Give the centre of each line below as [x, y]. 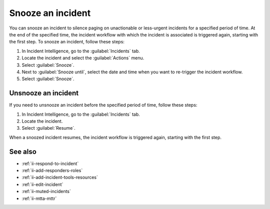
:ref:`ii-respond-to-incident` [50, 163]
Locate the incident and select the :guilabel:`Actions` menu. [83, 58]
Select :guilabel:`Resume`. [49, 128]
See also [23, 151]
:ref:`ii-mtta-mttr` [39, 198]
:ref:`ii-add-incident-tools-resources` [60, 178]
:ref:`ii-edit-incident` [42, 184]
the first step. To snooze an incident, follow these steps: [67, 42]
